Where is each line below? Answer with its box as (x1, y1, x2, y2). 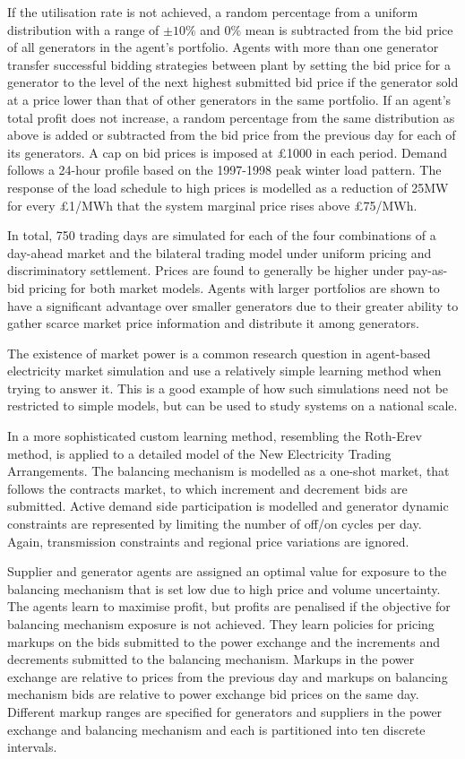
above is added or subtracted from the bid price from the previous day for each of (7, 125, 456, 144)
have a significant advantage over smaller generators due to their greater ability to (7, 296, 459, 315)
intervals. (7, 737, 57, 756)
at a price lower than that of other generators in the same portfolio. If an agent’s (7, 90, 452, 108)
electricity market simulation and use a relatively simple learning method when (7, 361, 442, 380)
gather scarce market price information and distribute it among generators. (7, 314, 419, 332)
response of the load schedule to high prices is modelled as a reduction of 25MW (7, 177, 449, 196)
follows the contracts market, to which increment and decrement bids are (7, 479, 408, 497)
